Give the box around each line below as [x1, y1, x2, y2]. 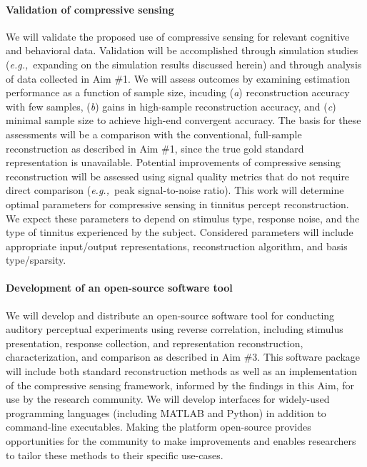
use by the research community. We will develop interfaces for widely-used [6, 391, 330, 406]
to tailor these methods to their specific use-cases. [6, 447, 223, 462]
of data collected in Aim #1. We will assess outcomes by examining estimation [6, 71, 351, 86]
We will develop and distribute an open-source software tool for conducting [6, 307, 335, 322]
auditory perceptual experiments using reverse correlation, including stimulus [6, 322, 343, 337]
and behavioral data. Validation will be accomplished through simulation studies [6, 43, 358, 58]
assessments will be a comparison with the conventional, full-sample [6, 126, 302, 141]
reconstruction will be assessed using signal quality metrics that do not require [6, 168, 350, 183]
